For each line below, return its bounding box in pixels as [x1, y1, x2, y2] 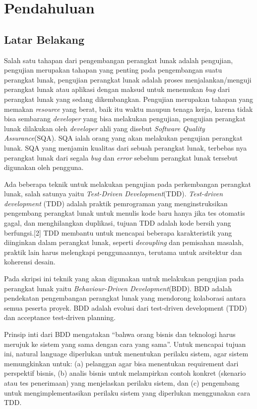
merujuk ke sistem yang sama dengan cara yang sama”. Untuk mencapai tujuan [4, 338, 246, 349]
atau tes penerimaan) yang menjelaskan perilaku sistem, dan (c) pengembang [4, 377, 240, 388]
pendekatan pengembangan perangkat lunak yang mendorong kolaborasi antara [4, 293, 246, 303]
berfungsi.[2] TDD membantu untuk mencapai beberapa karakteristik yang [4, 227, 232, 238]
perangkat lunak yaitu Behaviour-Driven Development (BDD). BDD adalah [4, 283, 232, 293]
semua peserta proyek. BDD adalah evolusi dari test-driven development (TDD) [4, 302, 247, 313]
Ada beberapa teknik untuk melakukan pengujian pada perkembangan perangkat [4, 178, 251, 189]
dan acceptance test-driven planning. [4, 312, 116, 323]
